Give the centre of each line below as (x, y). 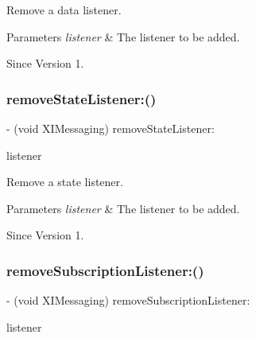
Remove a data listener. (64, 10)
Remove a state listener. (65, 182)
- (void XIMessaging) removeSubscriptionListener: (128, 300)
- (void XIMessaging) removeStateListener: (111, 128)
